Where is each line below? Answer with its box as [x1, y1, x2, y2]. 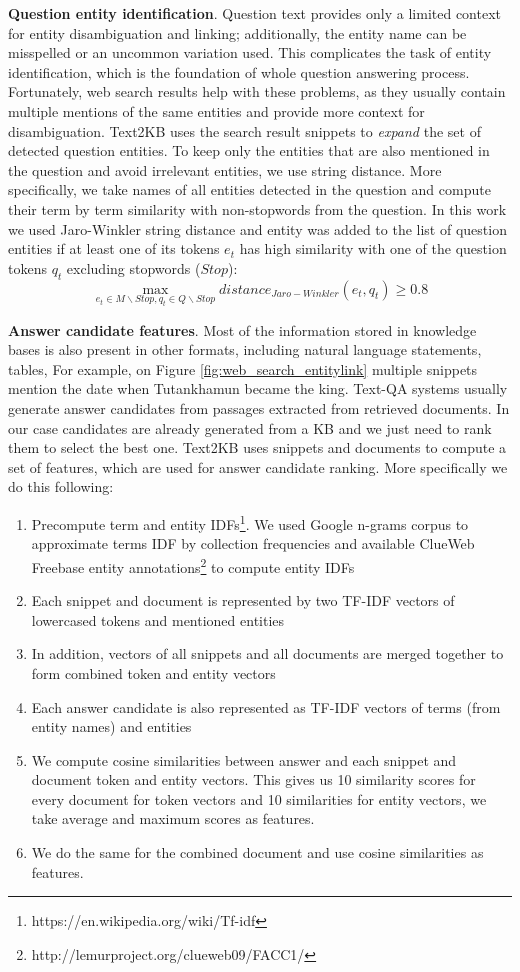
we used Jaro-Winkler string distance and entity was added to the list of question [8, 218, 507, 239]
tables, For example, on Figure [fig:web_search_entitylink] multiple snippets [8, 358, 478, 379]
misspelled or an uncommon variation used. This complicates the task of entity [8, 42, 492, 63]
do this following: [8, 476, 114, 497]
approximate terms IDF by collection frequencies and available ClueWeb [31, 533, 475, 554]
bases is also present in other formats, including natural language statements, [8, 339, 482, 360]
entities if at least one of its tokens [8, 238, 220, 259]
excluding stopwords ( [66, 257, 201, 278]
